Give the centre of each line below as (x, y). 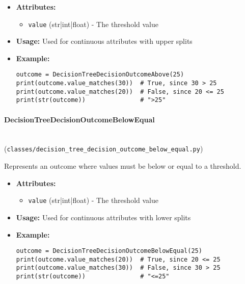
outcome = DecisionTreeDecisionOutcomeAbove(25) (100, 75)
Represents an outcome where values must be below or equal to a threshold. (123, 166)
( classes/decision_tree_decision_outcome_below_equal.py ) (104, 149)
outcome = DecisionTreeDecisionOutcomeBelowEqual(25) (109, 251)
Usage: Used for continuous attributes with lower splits (103, 217)
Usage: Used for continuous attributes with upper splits (104, 41)
